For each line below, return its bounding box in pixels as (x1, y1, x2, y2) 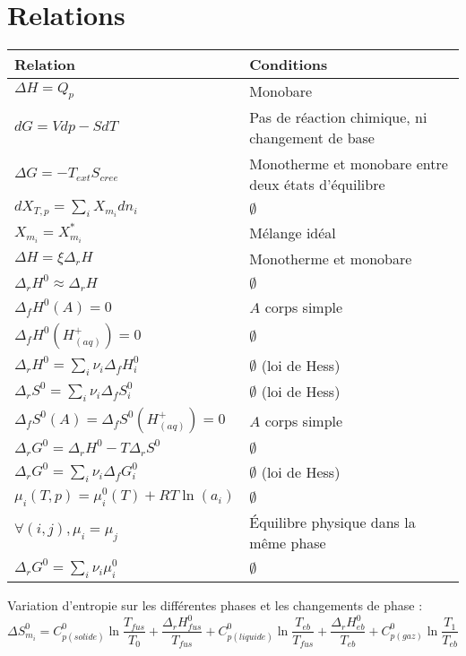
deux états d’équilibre (249, 174, 385, 195)
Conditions (249, 54, 328, 75)
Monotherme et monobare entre (249, 153, 448, 175)
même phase (249, 532, 326, 554)
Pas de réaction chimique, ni (249, 107, 427, 128)
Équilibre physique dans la (249, 512, 416, 533)
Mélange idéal (249, 222, 336, 244)
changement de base (249, 127, 375, 149)
